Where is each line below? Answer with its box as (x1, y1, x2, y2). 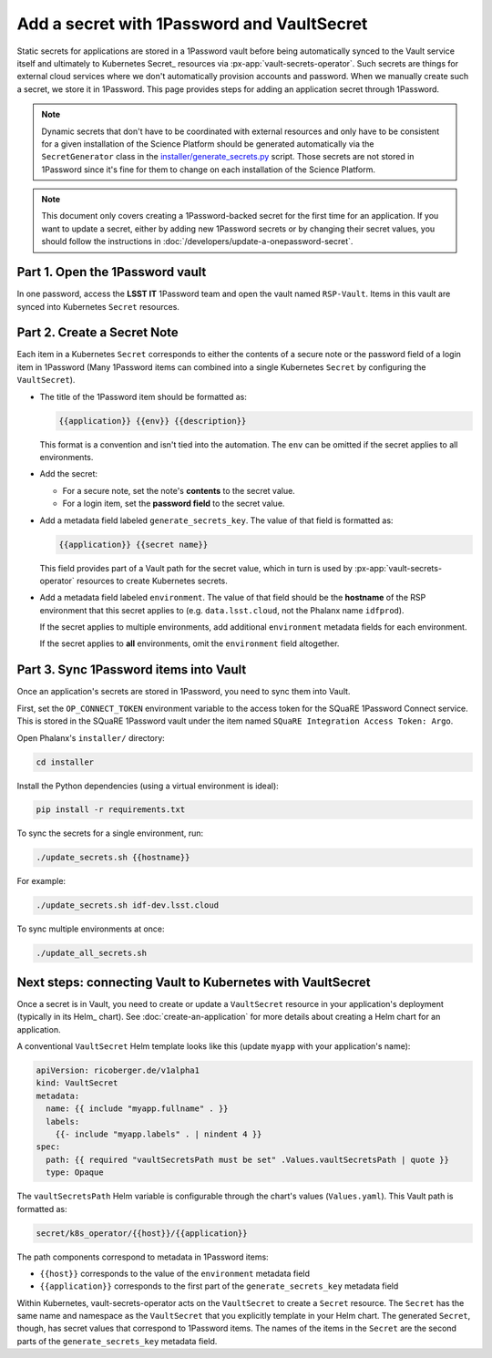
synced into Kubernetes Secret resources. (16, 301, 179, 312)
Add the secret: (39, 468, 98, 479)
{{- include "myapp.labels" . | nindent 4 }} (55, 1129, 262, 1139)
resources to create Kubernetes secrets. (76, 575, 228, 586)
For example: (16, 876, 67, 887)
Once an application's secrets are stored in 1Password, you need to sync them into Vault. (16, 686, 351, 697)
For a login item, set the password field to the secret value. (62, 498, 285, 509)
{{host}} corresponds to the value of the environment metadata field (39, 1268, 310, 1279)
